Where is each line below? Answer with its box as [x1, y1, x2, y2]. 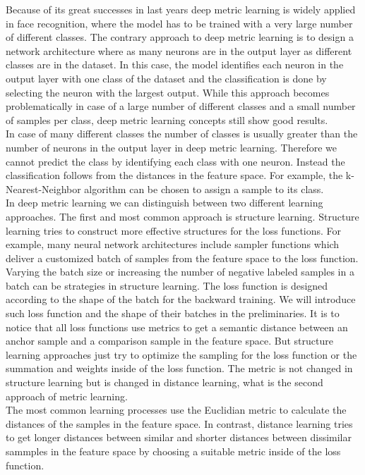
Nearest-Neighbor [6, 181, 81, 196]
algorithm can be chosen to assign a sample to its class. [84, 181, 324, 196]
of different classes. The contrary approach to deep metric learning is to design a [6, 30, 354, 44]
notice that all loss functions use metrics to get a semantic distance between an [6, 319, 348, 334]
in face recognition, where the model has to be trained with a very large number [6, 16, 353, 30]
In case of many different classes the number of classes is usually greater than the [6, 126, 358, 141]
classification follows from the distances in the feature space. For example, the [6, 168, 343, 183]
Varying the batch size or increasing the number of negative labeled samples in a [6, 264, 354, 279]
